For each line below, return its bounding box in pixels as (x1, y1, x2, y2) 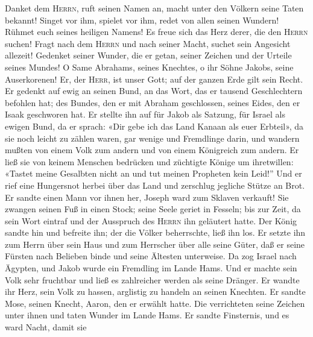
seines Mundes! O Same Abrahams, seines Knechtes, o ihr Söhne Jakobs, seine (5, 60, 294, 73)
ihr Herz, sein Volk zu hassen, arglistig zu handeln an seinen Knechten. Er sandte (5, 285, 306, 298)
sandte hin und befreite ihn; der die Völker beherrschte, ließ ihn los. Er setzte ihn (5, 226, 306, 239)
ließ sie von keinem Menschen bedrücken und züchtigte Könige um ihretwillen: (5, 155, 294, 168)
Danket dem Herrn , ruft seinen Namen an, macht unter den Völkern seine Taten (5, 2, 304, 14)
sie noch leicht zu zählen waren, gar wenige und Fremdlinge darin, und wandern (5, 131, 300, 144)
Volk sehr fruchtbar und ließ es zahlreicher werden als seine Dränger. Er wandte (5, 273, 300, 286)
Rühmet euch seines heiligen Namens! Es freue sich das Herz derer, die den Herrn (5, 25, 308, 38)
